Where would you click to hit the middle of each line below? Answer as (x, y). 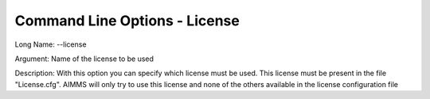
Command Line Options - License (127, 21)
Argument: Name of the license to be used (84, 59)
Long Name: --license (51, 44)
